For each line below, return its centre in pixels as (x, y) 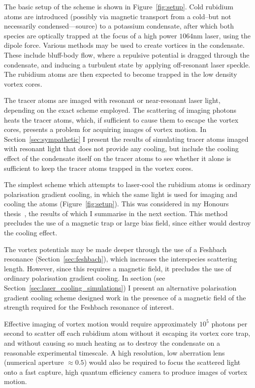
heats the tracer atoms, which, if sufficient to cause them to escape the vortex (121, 119)
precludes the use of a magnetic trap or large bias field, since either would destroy (127, 223)
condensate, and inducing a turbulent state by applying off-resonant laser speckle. (127, 64)
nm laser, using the (222, 35)
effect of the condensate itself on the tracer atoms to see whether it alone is (118, 158)
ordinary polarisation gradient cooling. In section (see (85, 278)
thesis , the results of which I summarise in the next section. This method (116, 213)
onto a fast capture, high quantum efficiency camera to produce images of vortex (126, 372)
